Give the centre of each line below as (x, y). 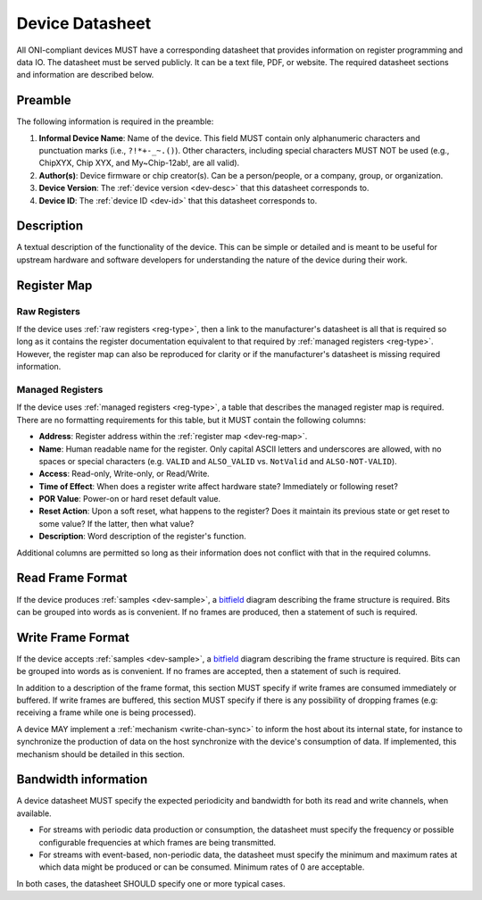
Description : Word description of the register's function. (143, 537)
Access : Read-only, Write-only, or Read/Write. (124, 474)
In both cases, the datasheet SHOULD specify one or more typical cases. (151, 883)
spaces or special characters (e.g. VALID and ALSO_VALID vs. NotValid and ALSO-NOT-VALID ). (218, 461)
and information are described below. (85, 75)
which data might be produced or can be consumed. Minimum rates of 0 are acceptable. (202, 867)
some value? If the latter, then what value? (116, 523)
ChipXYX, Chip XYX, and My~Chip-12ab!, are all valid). (139, 163)
